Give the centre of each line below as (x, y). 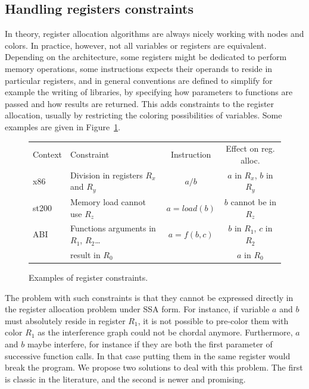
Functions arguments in (113, 228)
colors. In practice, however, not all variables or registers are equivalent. (136, 45)
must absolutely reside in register (65, 320)
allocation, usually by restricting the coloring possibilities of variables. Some (143, 115)
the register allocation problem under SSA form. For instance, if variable (137, 309)
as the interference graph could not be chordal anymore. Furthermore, (165, 332)
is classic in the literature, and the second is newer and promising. (125, 379)
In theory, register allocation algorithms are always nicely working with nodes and (154, 34)
